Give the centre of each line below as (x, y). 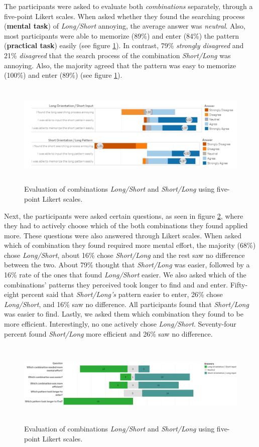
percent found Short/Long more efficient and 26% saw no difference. (108, 333)
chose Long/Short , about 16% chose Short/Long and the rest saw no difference (124, 255)
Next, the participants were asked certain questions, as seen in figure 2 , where (124, 215)
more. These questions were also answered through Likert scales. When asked (123, 235)
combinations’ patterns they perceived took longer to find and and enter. (116, 284)
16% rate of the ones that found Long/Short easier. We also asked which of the (125, 275)
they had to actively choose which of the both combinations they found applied (126, 226)
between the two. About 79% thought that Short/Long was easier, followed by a (127, 265)
